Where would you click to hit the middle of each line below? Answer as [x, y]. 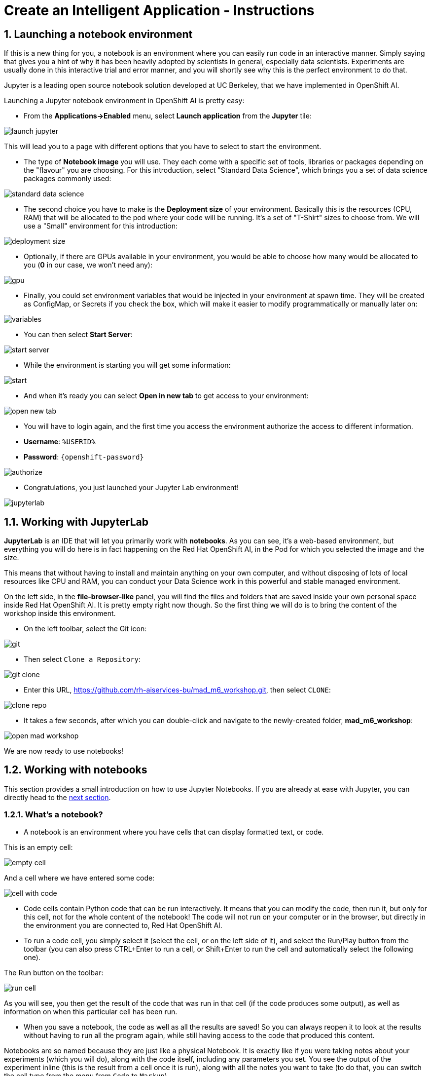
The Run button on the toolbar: [54, 972]
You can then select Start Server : [78, 335]
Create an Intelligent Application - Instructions [159, 10]
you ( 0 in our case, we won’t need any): [88, 265]
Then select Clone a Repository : [82, 659]
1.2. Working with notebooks [76, 770]
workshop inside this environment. [60, 614]
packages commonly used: [68, 179]
